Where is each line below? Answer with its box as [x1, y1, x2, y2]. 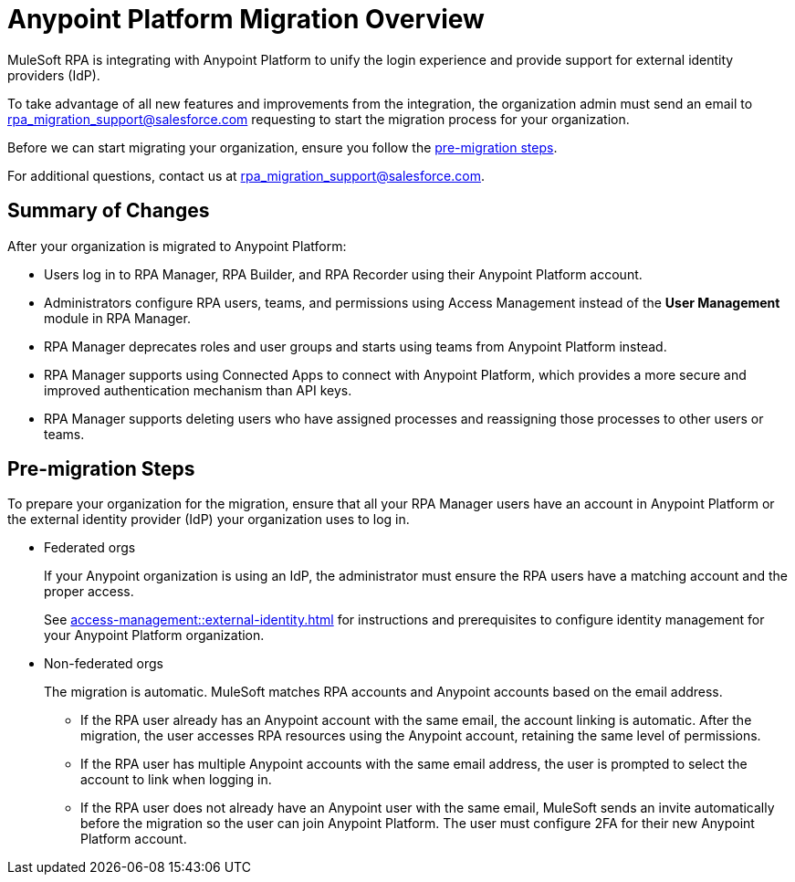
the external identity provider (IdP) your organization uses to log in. [7, 511, 410, 528]
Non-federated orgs [44, 656, 163, 672]
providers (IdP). [7, 67, 100, 83]
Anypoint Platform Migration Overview [7, 4, 485, 35]
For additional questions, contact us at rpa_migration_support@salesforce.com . [7, 167, 486, 184]
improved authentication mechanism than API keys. [44, 382, 352, 398]
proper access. [44, 583, 134, 600]
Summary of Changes [7, 199, 210, 223]
